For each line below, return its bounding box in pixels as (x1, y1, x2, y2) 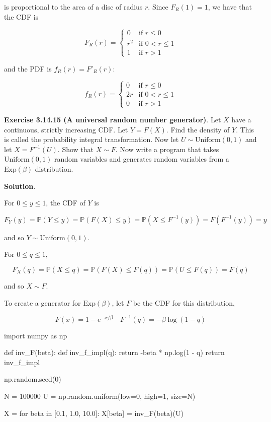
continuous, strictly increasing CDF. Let (4, 124, 128, 134)
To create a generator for (4, 297, 81, 308)
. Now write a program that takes (115, 144, 219, 154)
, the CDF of (46, 197, 85, 208)
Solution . (4, 180, 36, 191)
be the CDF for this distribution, (133, 297, 235, 308)
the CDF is (4, 11, 39, 22)
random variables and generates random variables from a (54, 154, 229, 164)
